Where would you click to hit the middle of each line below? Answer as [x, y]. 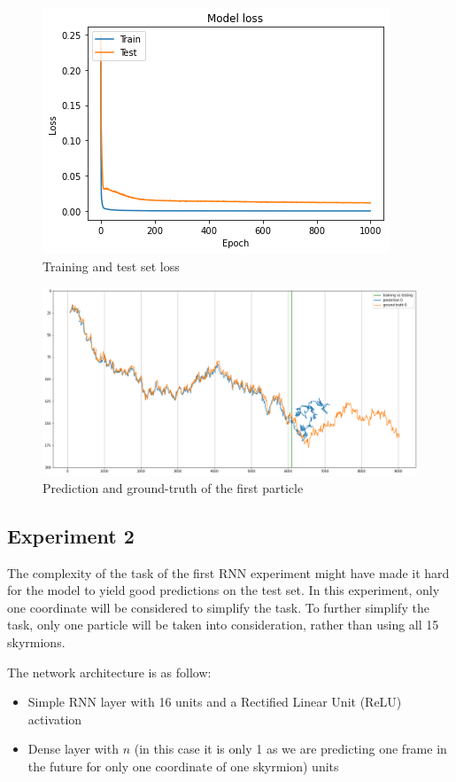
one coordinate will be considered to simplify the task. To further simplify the [218, 607]
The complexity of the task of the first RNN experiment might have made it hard [228, 572]
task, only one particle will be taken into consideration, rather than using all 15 [223, 625]
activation [55, 719]
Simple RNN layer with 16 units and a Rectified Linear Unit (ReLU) [215, 702]
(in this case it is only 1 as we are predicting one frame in [290, 749]
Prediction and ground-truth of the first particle [173, 487]
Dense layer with [73, 749]
